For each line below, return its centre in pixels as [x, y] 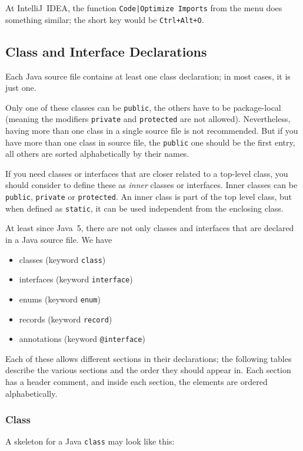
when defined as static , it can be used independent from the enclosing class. [144, 208]
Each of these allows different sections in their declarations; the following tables [149, 358]
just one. [21, 88]
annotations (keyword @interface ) [82, 339]
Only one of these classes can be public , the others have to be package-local [143, 107]
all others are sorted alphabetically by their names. [97, 154]
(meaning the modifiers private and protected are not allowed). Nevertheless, [148, 119]
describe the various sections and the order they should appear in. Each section [148, 370]
